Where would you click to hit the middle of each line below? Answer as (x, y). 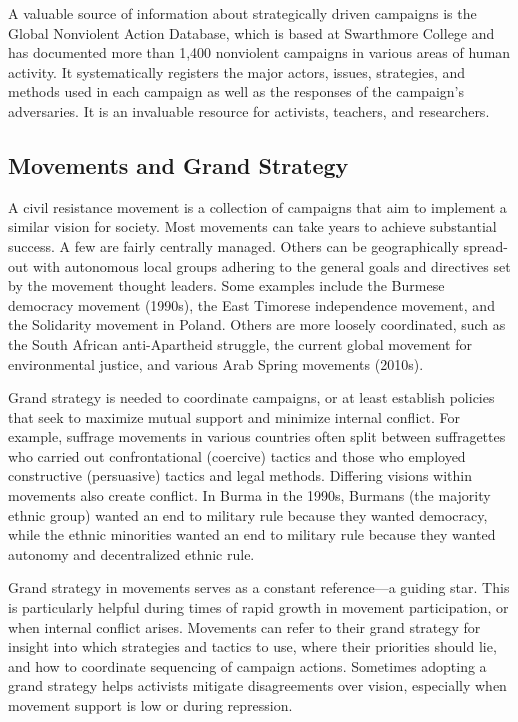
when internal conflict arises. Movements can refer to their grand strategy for (244, 626)
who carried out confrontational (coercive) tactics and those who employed (237, 455)
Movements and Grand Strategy (178, 164)
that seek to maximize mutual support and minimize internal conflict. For (234, 416)
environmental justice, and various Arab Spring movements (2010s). (216, 363)
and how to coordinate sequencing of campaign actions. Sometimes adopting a (247, 665)
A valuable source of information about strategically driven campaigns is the (242, 13)
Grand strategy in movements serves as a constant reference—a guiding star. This (259, 587)
